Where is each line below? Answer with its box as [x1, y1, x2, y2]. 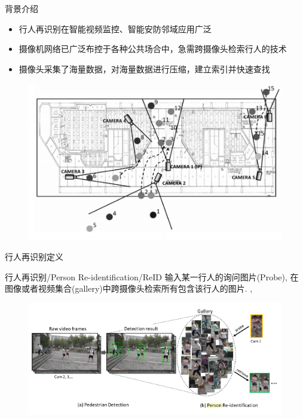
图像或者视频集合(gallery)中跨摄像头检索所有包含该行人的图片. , [5, 282, 253, 295]
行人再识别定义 [5, 250, 63, 263]
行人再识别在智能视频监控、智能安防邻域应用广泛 [19, 22, 212, 35]
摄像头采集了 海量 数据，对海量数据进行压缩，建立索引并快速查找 [19, 62, 270, 75]
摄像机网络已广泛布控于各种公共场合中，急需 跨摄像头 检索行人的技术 [19, 42, 287, 55]
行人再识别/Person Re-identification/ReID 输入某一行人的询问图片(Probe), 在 [5, 270, 299, 283]
